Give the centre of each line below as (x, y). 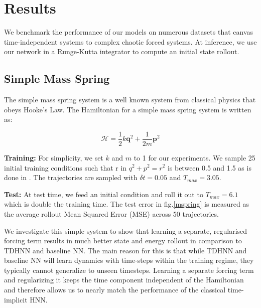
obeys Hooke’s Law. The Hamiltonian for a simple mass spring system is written (128, 109)
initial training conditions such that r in (66, 167)
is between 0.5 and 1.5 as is (209, 167)
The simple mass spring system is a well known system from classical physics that (130, 100)
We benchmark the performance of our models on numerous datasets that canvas (129, 32)
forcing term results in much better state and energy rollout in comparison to (123, 241)
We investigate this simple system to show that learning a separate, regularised (126, 230)
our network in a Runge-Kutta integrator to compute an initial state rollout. (122, 51)
